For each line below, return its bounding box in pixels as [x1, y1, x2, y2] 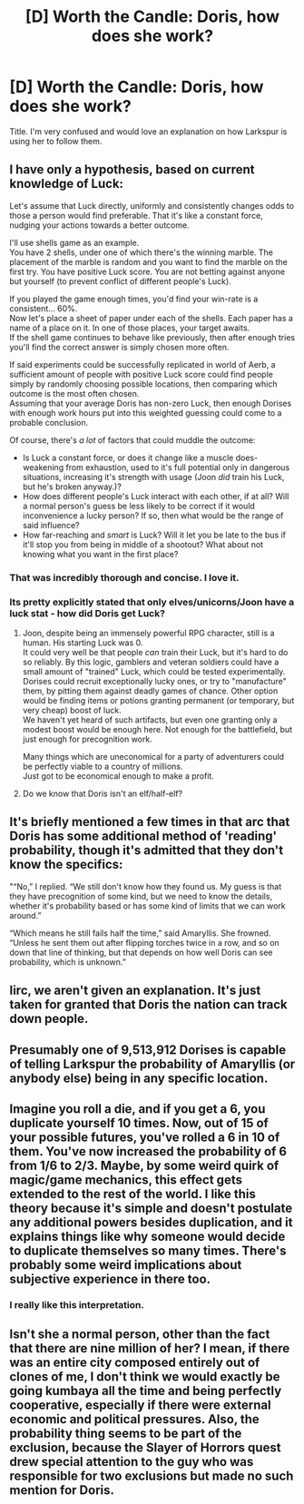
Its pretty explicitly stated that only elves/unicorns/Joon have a [9, 595, 295, 608]
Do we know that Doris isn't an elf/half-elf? [22, 788, 183, 799]
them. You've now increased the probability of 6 [9, 1144, 288, 1159]
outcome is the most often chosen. [9, 388, 140, 398]
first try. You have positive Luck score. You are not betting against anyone [9, 266, 286, 277]
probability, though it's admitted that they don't [9, 842, 284, 859]
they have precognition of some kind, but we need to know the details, [9, 890, 273, 901]
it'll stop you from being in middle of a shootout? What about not [22, 538, 264, 550]
